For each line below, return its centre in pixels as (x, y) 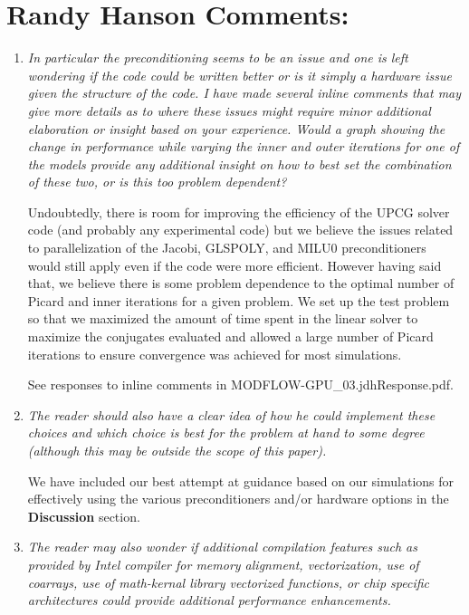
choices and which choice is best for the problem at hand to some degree (226, 432)
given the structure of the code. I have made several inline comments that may (244, 93)
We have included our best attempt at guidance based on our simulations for (241, 480)
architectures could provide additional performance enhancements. (209, 600)
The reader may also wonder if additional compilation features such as (222, 547)
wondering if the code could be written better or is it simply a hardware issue (239, 75)
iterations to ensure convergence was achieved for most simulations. (215, 354)
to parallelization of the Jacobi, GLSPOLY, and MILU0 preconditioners (227, 248)
